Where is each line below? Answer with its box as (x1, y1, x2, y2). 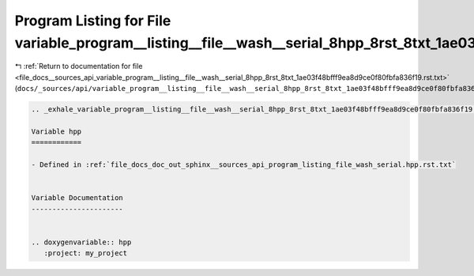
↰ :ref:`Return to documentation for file (14, 62, 143, 71)
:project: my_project (43, 249, 128, 258)
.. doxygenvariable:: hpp (31, 237, 132, 247)
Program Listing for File (14, 12, 171, 29)
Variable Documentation (31, 194, 124, 202)
